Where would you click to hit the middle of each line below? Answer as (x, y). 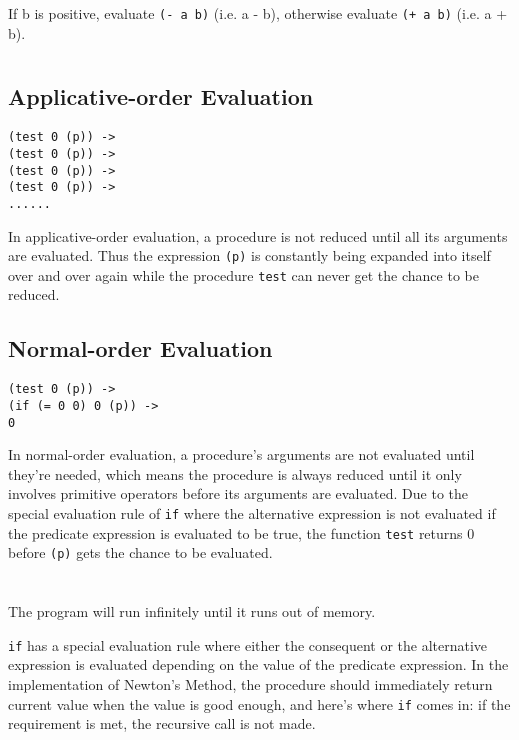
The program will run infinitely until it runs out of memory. (192, 611)
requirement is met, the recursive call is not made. (162, 723)
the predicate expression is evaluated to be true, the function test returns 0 (241, 532)
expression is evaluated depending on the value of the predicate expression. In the (258, 664)
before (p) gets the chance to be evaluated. (140, 552)
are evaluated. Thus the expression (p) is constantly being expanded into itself (249, 255)
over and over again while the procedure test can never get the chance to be (243, 274)
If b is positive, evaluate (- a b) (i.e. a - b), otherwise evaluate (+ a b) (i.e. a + (258, 13)
